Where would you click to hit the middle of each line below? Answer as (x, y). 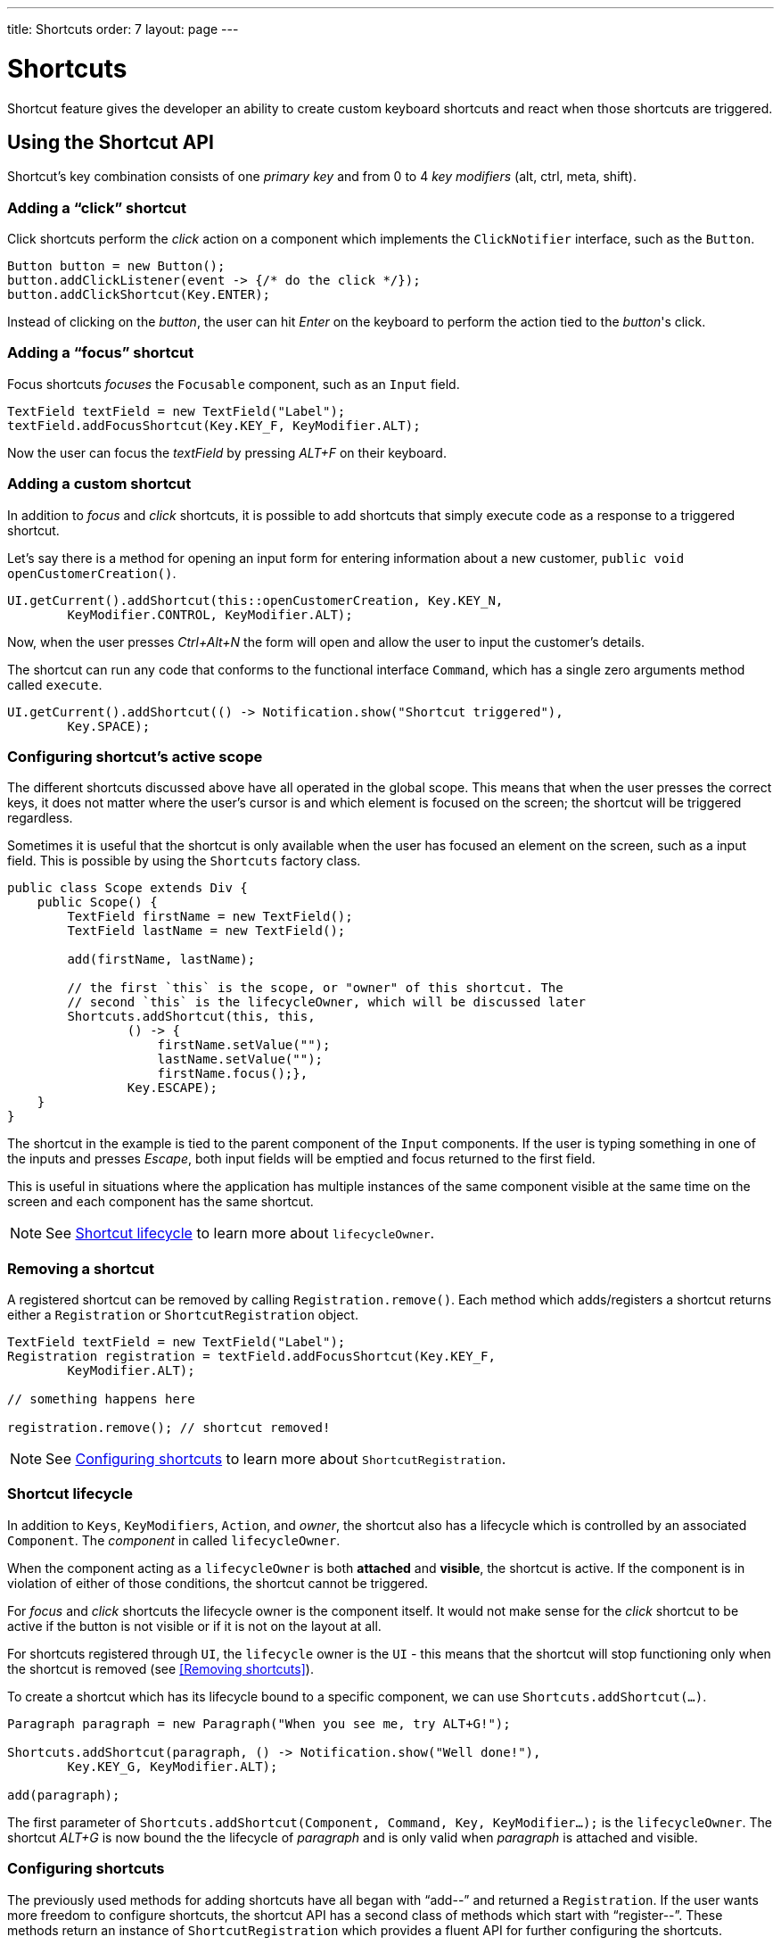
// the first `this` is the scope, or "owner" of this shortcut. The (315, 988)
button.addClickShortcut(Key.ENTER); (139, 295)
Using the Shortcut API (111, 142)
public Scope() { (97, 902)
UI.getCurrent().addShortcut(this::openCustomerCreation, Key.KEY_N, (255, 600)
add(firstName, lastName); (161, 960)
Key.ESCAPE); (173, 1088)
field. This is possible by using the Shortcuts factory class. (184, 861)
